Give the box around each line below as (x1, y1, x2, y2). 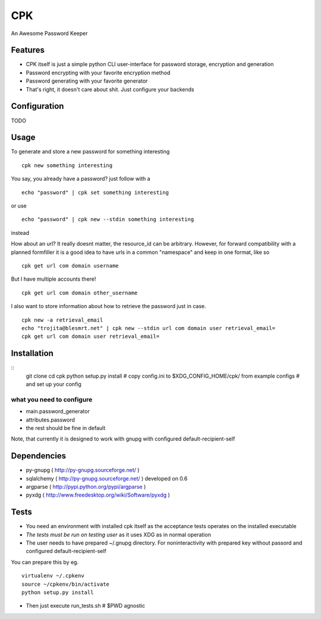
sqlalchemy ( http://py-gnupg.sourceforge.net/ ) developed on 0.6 (26, 475, 188, 482)
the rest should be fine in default (26, 424, 106, 431)
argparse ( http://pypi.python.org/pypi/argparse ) (26, 483, 146, 490)
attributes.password (26, 416, 75, 423)
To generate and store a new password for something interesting (11, 148, 170, 155)
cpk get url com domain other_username (21, 289, 138, 296)
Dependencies (11, 451, 67, 461)
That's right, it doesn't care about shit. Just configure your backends (26, 86, 194, 93)
